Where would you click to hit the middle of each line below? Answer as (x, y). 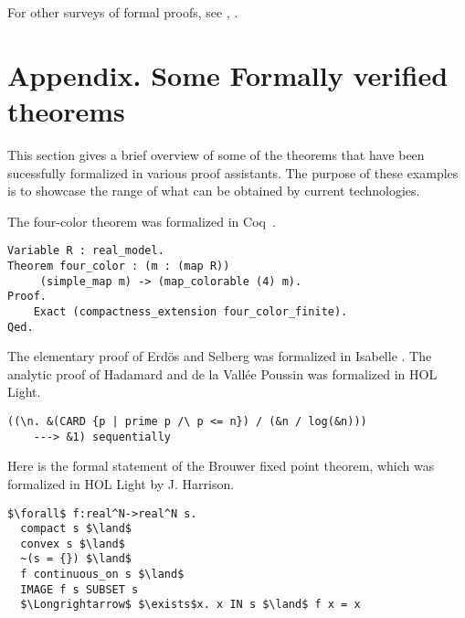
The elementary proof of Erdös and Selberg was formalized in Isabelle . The (220, 356)
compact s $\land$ (76, 529)
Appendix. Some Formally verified (228, 75)
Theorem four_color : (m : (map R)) (119, 266)
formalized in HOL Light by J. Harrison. (121, 483)
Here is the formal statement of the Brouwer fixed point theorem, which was (221, 466)
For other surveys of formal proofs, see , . (123, 12)
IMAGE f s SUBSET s (79, 589)
